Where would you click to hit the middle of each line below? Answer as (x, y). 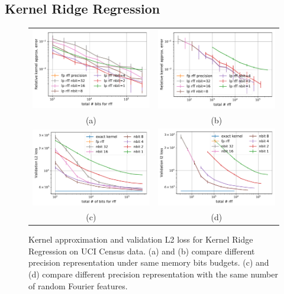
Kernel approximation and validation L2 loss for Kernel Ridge (141, 239)
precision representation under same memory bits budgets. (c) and (149, 262)
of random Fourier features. (78, 285)
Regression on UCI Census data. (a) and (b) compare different (142, 251)
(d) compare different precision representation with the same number (154, 274)
